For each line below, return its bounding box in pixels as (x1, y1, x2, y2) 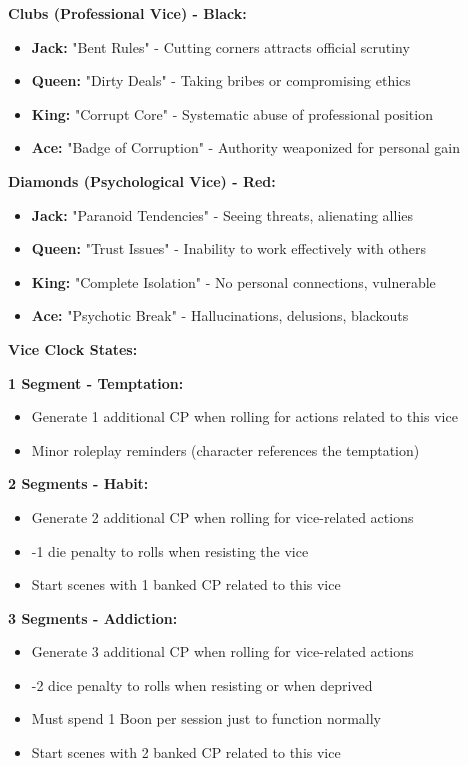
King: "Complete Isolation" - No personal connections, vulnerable (31, 271, 436, 292)
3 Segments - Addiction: (8, 607, 178, 628)
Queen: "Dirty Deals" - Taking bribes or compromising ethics (31, 70, 411, 91)
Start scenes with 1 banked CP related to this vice (31, 574, 341, 595)
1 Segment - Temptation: (8, 372, 184, 393)
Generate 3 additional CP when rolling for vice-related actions (31, 641, 414, 662)
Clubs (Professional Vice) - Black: (8, 3, 247, 23)
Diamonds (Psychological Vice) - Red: (8, 170, 276, 191)
